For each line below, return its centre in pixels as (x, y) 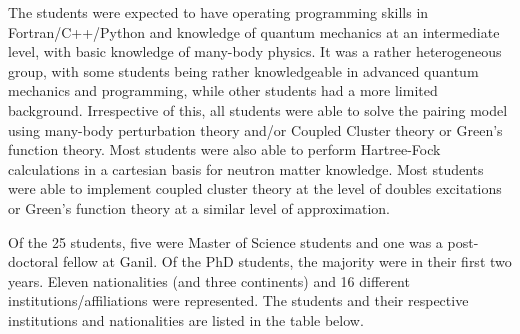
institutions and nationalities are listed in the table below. (186, 319)
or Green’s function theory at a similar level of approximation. (199, 207)
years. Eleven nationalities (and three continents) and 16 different (209, 280)
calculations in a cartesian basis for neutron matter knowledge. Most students (246, 168)
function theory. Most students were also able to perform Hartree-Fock (224, 149)
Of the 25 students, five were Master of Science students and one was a (225, 241)
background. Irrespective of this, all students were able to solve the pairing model (258, 109)
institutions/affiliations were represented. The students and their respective (238, 300)
